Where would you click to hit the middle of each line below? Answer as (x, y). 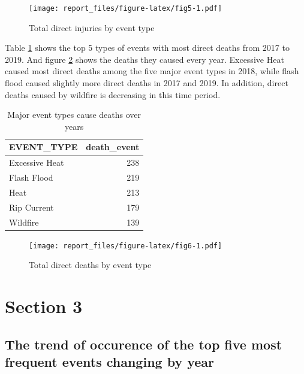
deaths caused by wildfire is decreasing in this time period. (113, 94)
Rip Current (31, 207)
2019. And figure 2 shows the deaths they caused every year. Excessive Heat (145, 59)
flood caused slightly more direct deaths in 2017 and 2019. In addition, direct (147, 83)
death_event (113, 147)
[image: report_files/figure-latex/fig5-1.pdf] (126, 8)
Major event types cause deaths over (74, 115)
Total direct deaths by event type (90, 265)
